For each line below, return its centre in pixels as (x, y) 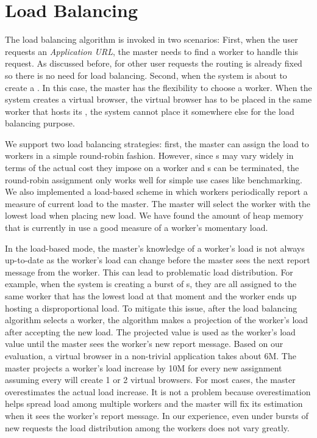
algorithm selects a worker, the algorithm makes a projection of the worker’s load (157, 320)
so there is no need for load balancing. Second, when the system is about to (146, 75)
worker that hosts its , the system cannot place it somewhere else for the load (150, 111)
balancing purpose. (40, 123)
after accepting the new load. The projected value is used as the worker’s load (150, 331)
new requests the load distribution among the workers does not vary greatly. (147, 427)
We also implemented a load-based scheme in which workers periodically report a (156, 192)
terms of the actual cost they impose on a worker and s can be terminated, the (152, 168)
